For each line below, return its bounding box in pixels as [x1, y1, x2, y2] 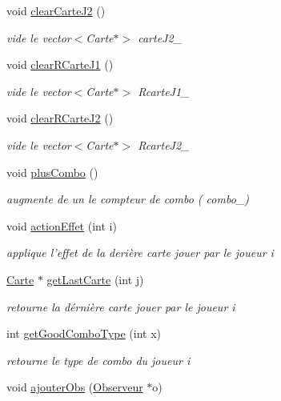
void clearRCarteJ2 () [6, 110, 114, 126]
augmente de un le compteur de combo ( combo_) [6, 190, 249, 207]
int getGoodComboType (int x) [6, 325, 162, 342]
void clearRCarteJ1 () [6, 56, 114, 73]
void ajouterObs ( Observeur [6, 379, 143, 395]
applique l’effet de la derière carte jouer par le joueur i [6, 244, 274, 261]
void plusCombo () [6, 163, 98, 180]
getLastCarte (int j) [46, 271, 144, 287]
